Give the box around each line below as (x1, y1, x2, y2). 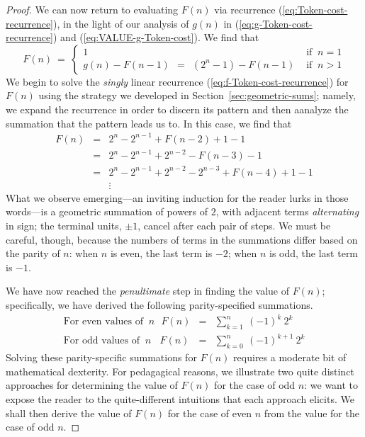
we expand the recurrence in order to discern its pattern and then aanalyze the (6, 101, 349, 116)
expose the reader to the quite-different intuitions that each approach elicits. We (6, 391, 354, 406)
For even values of (63, 317, 143, 327)
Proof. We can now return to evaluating (6, 2, 179, 16)
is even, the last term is (110, 246, 213, 261)
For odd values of (63, 336, 140, 346)
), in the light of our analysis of (53, 16, 189, 30)
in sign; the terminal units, (6, 217, 122, 232)
